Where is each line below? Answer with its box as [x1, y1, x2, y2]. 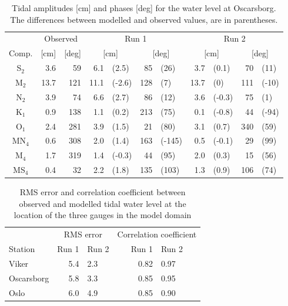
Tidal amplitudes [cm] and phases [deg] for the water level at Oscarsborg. [12, 2, 276, 13]
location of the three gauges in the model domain [14, 209, 192, 221]
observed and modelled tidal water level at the [19, 197, 186, 209]
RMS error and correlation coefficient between [19, 186, 186, 198]
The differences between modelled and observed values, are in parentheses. [10, 13, 278, 25]
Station [9, 243, 35, 254]
